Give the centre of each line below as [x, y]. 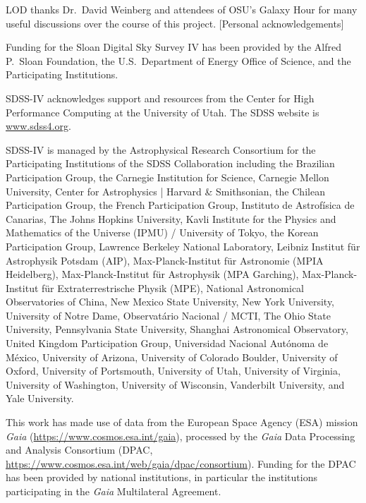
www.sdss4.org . [38, 126]
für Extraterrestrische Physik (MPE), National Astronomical [173, 287]
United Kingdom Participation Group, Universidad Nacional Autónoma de [167, 343]
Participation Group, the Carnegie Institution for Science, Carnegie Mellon [167, 177]
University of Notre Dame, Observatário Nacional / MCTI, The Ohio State [168, 315]
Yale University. [40, 398]
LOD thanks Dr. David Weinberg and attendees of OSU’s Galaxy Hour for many [182, 9]
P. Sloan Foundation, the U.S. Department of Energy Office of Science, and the [178, 60]
